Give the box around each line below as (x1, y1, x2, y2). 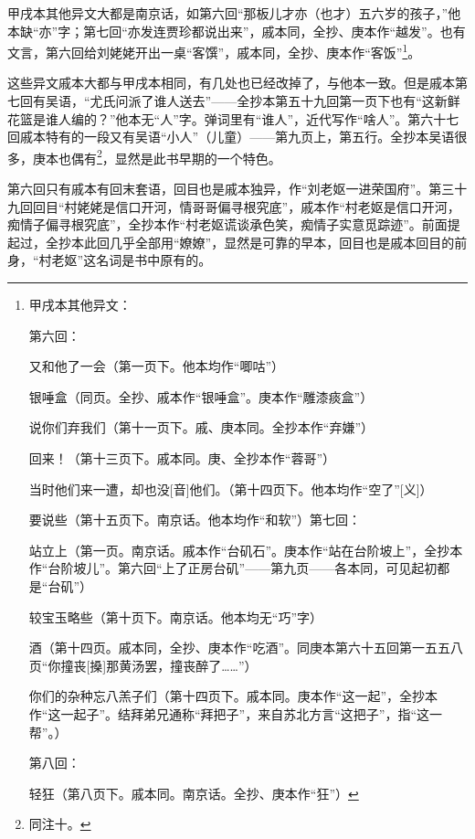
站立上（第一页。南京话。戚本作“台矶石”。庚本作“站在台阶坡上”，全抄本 (28, 540, 463, 559)
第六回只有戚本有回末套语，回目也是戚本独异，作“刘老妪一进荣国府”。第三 (7, 179, 455, 198)
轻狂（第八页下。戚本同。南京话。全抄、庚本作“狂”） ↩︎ (28, 783, 359, 802)
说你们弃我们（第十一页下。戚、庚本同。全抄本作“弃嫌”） (28, 418, 375, 437)
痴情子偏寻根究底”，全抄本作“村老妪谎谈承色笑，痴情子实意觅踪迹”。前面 (7, 215, 448, 234)
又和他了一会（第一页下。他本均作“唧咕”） (28, 356, 285, 376)
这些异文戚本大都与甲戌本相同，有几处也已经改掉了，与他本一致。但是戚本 (7, 73, 455, 92)
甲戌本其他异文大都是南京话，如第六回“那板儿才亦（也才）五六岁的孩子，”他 (7, 4, 461, 22)
